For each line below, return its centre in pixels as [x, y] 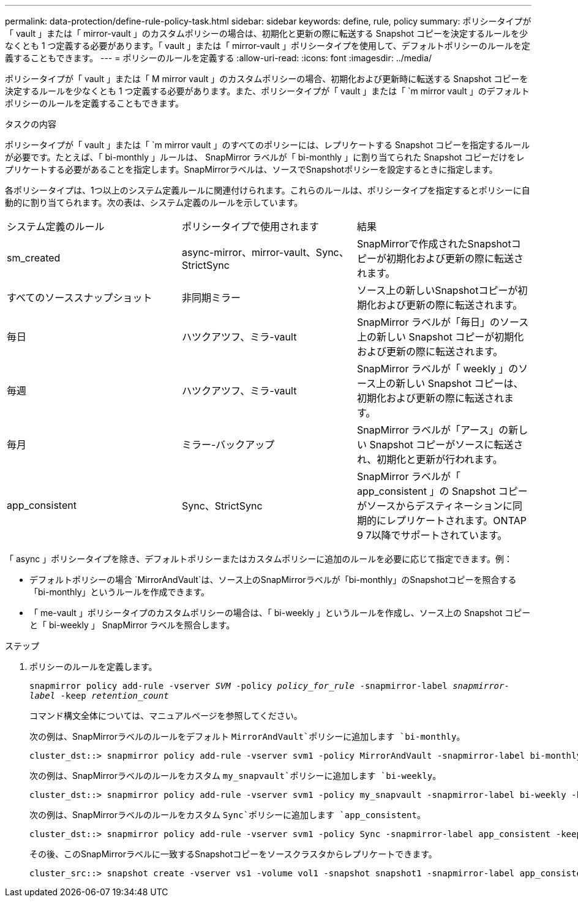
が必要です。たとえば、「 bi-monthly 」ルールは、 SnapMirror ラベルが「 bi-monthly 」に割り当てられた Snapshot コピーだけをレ [265, 157]
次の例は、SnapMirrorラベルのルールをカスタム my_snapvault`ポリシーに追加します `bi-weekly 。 [235, 776]
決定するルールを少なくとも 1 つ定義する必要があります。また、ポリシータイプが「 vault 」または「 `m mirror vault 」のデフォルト [267, 91]
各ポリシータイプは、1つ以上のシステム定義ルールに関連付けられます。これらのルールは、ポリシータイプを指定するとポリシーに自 [268, 190]
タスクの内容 [31, 124]
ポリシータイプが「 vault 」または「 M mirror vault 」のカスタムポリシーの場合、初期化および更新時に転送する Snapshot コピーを [267, 79]
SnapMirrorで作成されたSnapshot [434, 244]
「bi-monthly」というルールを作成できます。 [120, 592]
